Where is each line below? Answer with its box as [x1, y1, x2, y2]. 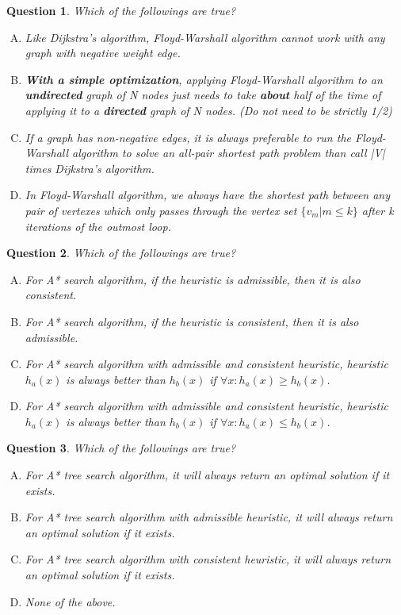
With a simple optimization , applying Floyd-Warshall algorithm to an [25, 71, 383, 87]
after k [361, 202, 394, 218]
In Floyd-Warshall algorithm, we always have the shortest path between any [25, 186, 391, 203]
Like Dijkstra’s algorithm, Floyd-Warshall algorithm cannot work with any [25, 29, 385, 45]
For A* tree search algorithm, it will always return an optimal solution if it [25, 467, 390, 483]
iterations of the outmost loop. [25, 217, 171, 234]
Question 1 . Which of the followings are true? [6, 2, 236, 18]
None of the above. [25, 593, 116, 609]
